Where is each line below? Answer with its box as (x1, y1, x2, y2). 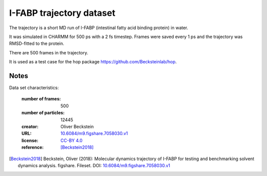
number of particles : (21, 110, 65, 116)
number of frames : (21, 96, 61, 102)
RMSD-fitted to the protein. (9, 41, 64, 46)
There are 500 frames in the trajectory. (9, 49, 89, 55)
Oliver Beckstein (60, 124, 94, 130)
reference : (21, 144, 44, 150)
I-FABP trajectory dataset (9, 7, 116, 18)
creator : (21, 124, 39, 130)
